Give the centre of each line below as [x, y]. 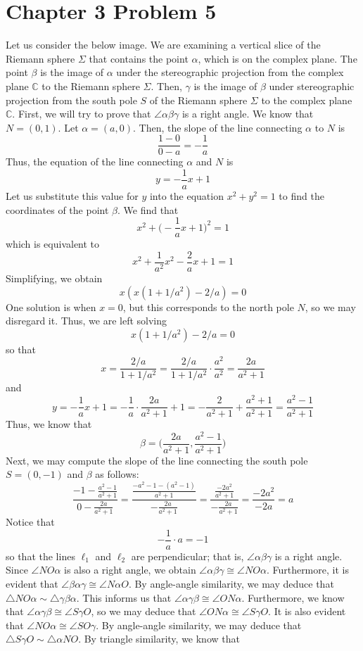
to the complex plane [307, 100]
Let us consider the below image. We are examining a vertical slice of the [163, 45]
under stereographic [312, 86]
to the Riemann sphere [91, 86]
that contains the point [139, 58]
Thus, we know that [49, 424]
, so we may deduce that [144, 611]
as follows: [117, 474]
